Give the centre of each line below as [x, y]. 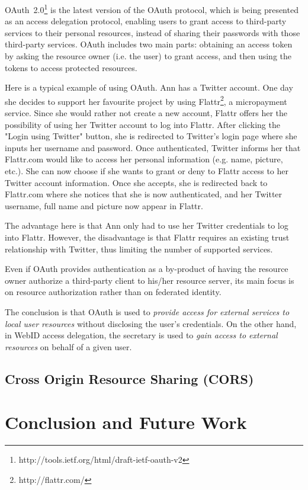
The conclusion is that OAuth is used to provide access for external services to [147, 311]
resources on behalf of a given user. [68, 346]
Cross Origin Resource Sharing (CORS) [129, 378]
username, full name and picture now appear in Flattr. [104, 205]
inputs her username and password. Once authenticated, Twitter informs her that [153, 147]
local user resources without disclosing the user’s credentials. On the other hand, [151, 323]
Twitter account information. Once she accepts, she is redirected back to [136, 182]
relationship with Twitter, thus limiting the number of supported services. [139, 249]
